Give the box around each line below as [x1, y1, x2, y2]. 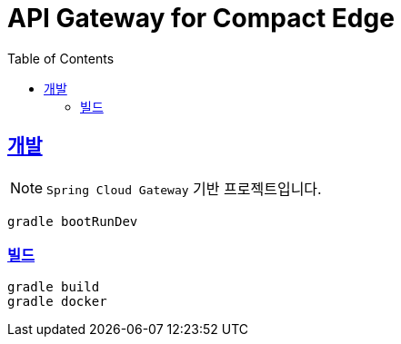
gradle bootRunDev [7, 213, 138, 229]
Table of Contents [7, 50, 115, 66]
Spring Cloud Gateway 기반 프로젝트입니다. [46, 179, 322, 198]
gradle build [7, 280, 100, 295]
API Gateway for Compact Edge [7, 3, 395, 34]
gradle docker [7, 294, 107, 310]
